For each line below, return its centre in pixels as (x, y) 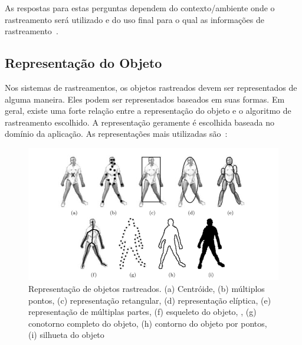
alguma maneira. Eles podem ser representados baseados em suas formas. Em (145, 99)
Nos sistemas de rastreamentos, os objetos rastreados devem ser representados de (151, 87)
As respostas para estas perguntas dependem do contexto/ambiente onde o (140, 8)
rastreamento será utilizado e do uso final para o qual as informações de (135, 19)
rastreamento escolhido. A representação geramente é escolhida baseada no (140, 122)
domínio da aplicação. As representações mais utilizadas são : (116, 134)
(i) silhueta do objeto (66, 335)
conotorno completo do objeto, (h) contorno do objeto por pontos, (148, 323)
